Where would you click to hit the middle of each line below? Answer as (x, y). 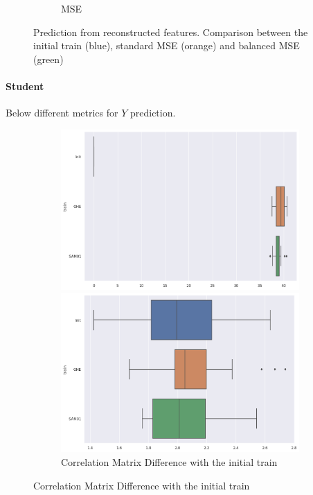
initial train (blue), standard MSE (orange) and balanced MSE (167, 45)
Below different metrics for (62, 113)
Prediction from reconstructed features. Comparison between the (171, 32)
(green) (48, 59)
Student (25, 86)
